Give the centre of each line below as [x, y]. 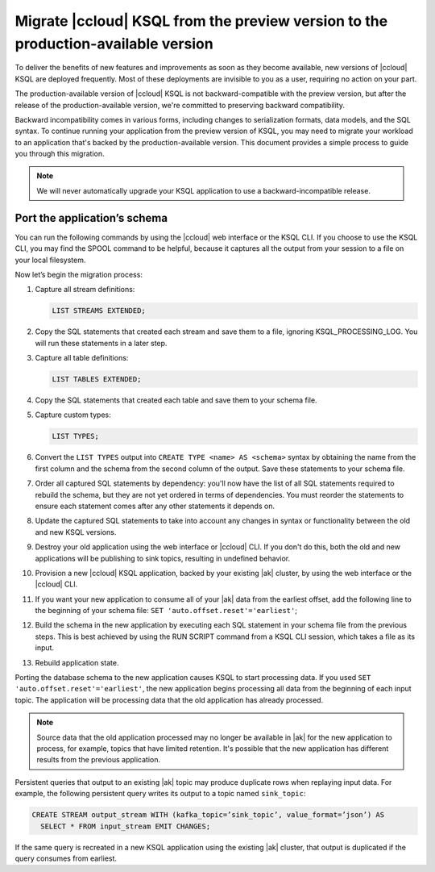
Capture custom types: [73, 415]
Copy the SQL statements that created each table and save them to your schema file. [176, 400]
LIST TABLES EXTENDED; [97, 380]
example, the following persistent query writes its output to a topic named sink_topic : [160, 794]
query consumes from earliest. [66, 858]
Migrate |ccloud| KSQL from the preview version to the [201, 21]
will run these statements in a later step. [101, 343]
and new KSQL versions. [76, 532]
